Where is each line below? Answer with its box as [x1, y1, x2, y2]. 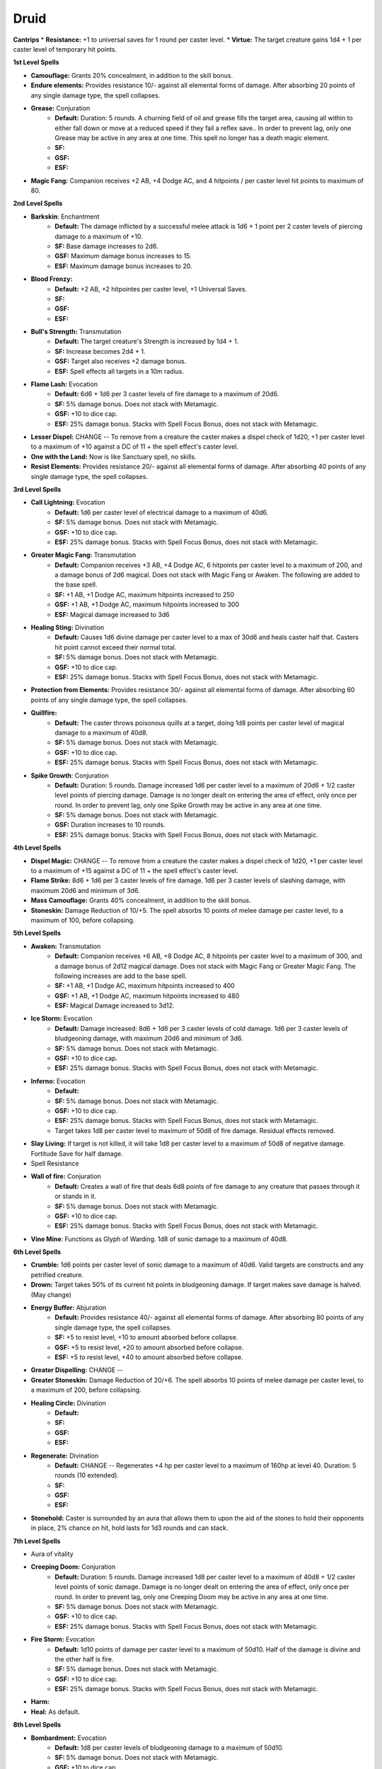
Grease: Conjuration [30, 103, 91, 113]
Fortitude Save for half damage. [30, 1149, 123, 1158]
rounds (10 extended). [54, 1471, 120, 1480]
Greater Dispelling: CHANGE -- [30, 1366, 123, 1374]
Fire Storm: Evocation [30, 1635, 95, 1644]
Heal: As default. [30, 1707, 81, 1716]
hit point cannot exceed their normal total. [54, 643, 177, 651]
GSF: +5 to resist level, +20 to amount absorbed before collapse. [54, 1343, 244, 1352]
